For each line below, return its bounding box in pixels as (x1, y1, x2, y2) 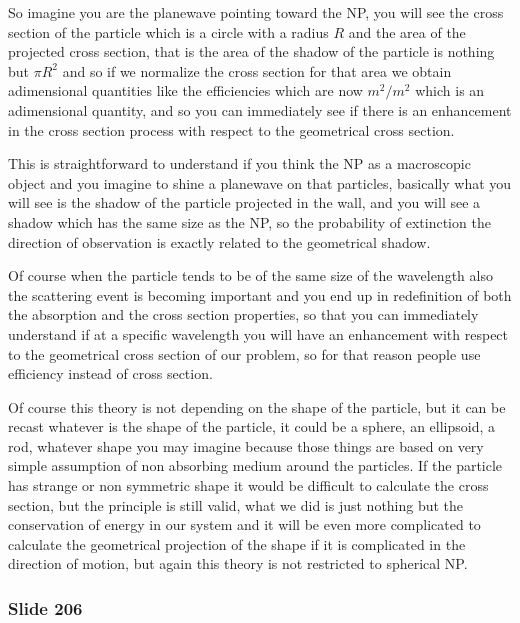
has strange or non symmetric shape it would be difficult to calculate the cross (8, 475, 489, 496)
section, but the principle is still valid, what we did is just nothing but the (8, 494, 464, 515)
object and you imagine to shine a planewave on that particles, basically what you (8, 172, 512, 193)
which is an (415, 80, 485, 101)
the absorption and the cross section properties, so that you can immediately (8, 304, 479, 325)
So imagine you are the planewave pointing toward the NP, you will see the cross (8, 2, 504, 22)
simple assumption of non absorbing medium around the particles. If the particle (8, 455, 503, 476)
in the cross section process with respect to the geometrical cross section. (8, 119, 455, 140)
